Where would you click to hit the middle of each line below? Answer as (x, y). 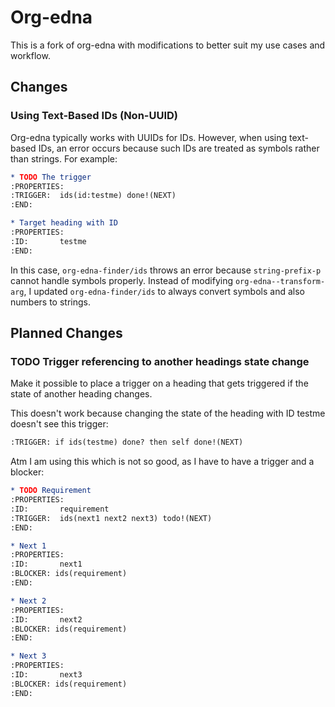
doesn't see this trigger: (59, 424)
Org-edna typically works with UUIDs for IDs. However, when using (149, 137)
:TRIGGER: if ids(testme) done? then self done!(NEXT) (127, 442)
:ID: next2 (46, 619)
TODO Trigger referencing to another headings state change (160, 361)
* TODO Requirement (51, 491)
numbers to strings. (50, 302)
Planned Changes (66, 333)
